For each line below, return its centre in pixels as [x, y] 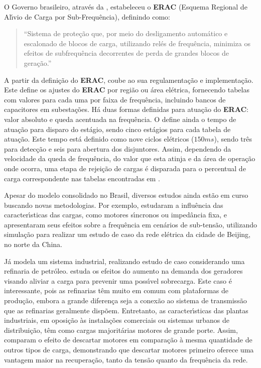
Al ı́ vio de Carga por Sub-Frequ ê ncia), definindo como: [87, 16]
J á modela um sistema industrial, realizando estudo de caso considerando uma [124, 261]
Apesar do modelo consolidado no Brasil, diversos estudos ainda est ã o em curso [126, 195]
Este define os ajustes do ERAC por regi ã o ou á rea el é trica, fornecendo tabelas [127, 90]
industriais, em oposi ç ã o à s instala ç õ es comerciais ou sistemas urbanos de [117, 320]
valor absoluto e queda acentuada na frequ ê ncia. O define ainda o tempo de [120, 119]
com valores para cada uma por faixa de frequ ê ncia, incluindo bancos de [115, 99]
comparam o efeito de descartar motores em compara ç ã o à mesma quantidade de [128, 340]
